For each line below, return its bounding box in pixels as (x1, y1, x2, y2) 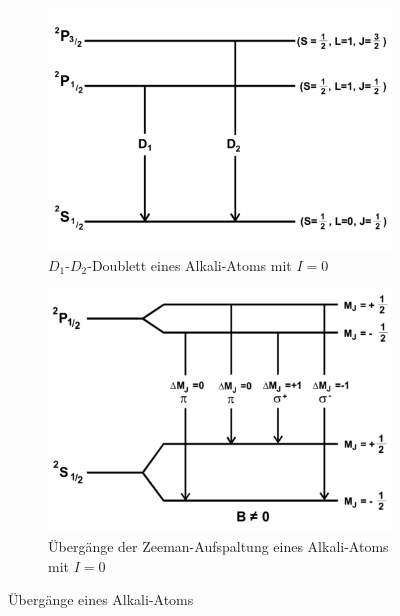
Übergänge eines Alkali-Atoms (8, 589, 194, 610)
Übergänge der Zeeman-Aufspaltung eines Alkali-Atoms (48, 536, 389, 557)
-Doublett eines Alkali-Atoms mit (87, 254, 292, 275)
